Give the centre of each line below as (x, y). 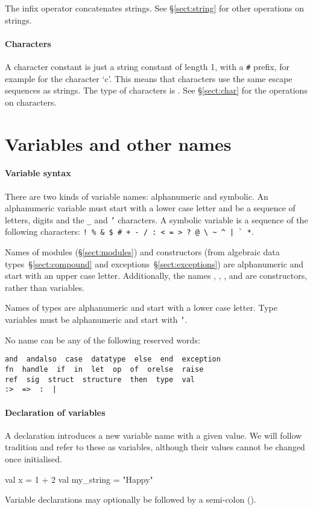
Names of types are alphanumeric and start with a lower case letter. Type (141, 308)
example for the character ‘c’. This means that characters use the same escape (149, 78)
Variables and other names (118, 143)
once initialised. (33, 458)
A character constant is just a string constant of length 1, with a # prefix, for (147, 66)
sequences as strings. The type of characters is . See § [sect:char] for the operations (156, 90)
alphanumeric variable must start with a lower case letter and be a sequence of (150, 208)
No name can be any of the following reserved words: (103, 339)
